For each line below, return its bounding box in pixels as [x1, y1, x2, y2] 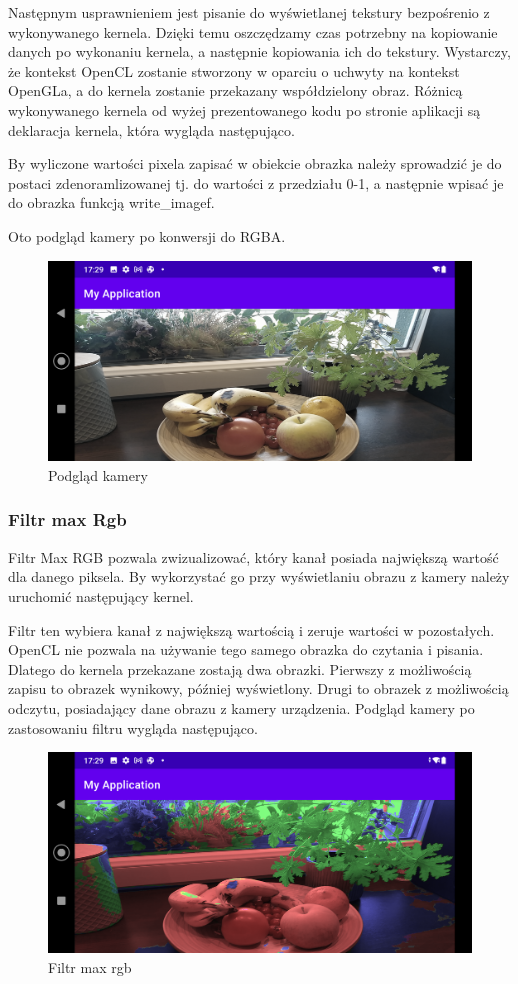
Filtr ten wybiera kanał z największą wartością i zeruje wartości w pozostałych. [8, 619, 495, 640]
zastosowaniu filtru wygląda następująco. [8, 717, 258, 738]
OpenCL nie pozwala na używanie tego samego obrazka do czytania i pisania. [8, 639, 484, 660]
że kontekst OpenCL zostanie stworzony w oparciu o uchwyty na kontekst [8, 60, 460, 81]
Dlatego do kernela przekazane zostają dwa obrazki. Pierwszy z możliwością [8, 658, 472, 679]
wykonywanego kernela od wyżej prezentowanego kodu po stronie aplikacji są [8, 99, 481, 120]
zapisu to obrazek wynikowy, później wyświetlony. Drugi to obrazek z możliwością [8, 678, 509, 699]
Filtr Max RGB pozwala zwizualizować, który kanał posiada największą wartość [8, 546, 499, 567]
